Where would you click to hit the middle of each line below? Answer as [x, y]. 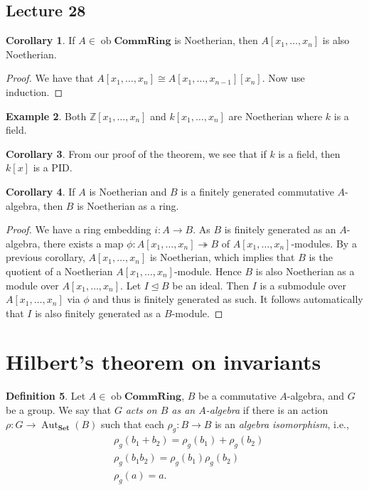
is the [321, 257]
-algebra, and [315, 396]
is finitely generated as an [280, 229]
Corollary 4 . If [41, 191]
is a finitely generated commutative [257, 191]
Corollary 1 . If [41, 40]
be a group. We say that [59, 410]
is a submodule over [303, 285]
